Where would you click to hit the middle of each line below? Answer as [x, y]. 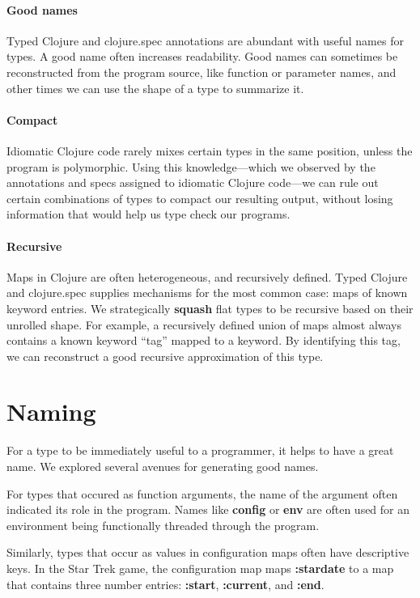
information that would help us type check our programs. [148, 214]
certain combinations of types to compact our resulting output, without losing [200, 198]
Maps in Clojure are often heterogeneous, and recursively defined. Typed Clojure [207, 276]
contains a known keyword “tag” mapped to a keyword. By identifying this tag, [204, 340]
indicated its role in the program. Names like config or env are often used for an [208, 509]
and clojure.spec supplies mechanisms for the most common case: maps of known [207, 293]
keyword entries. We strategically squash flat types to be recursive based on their [210, 308]
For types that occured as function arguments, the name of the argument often [202, 493]
